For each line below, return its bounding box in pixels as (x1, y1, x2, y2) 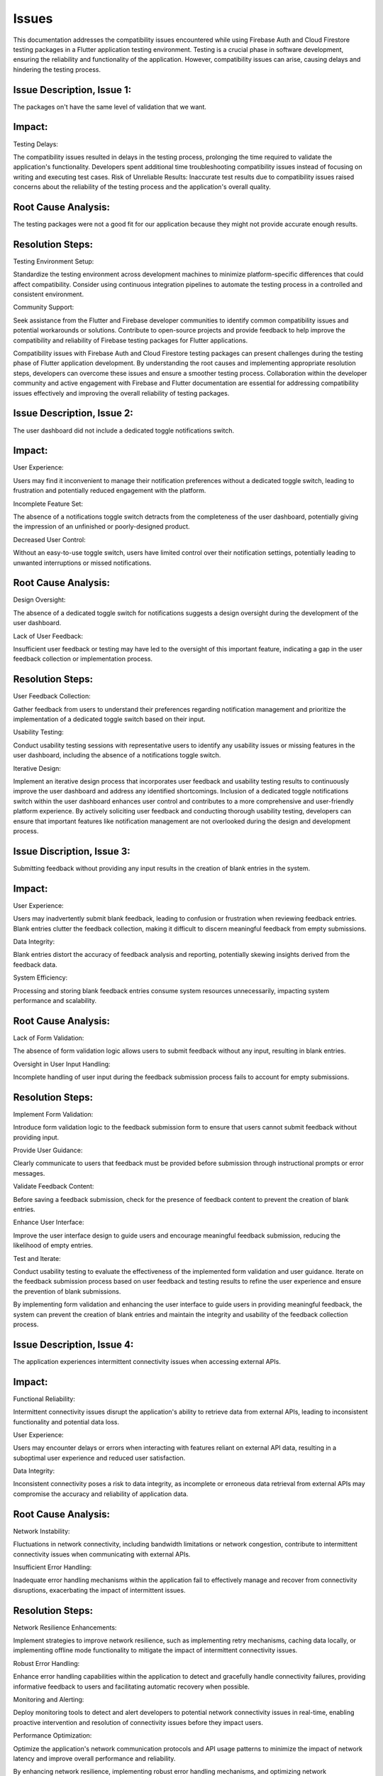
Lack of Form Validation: (13, 1034, 84, 1042)
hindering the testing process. (13, 65, 101, 74)
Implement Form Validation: (13, 1110, 94, 1118)
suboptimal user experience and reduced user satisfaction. (13, 1453, 186, 1462)
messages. (13, 1169, 45, 1177)
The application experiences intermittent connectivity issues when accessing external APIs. (13, 1357, 282, 1365)
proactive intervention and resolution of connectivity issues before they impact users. (13, 1718, 264, 1726)
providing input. (13, 1133, 60, 1142)
